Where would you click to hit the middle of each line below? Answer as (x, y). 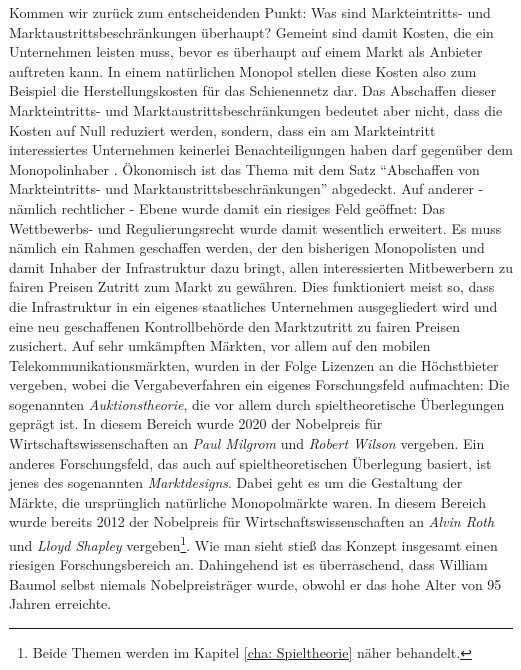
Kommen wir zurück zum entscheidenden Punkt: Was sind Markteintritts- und (250, 12)
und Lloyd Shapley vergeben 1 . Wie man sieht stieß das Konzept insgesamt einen (253, 543)
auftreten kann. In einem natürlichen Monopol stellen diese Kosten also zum (243, 70)
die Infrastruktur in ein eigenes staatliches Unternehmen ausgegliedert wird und (253, 305)
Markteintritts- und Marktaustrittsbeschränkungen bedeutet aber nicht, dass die (256, 109)
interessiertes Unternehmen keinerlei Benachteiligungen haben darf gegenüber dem (261, 149)
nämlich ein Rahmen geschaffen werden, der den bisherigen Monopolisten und (247, 247)
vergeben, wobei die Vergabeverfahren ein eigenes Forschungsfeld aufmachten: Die (259, 384)
